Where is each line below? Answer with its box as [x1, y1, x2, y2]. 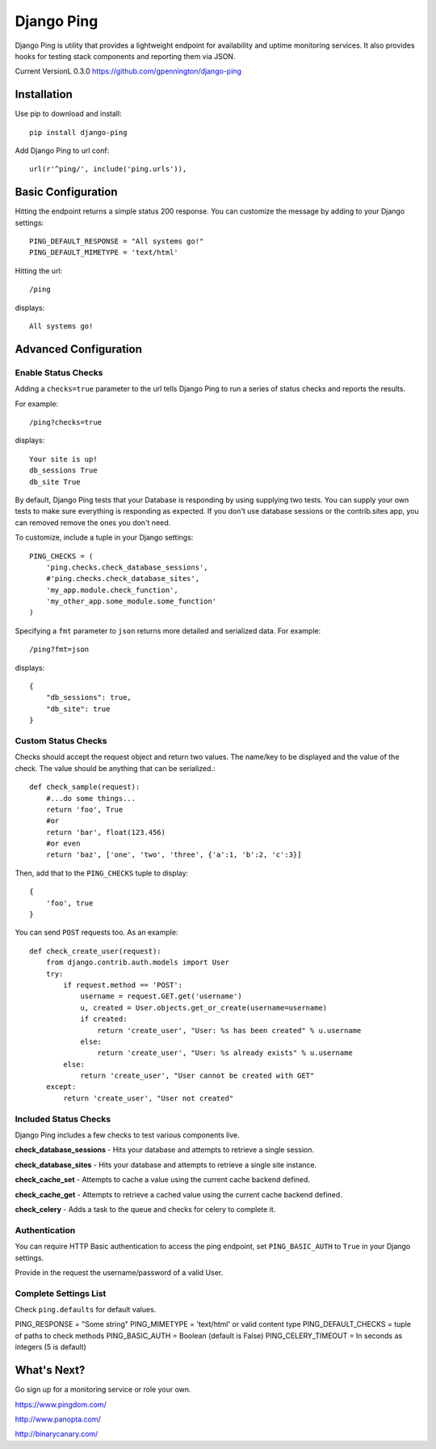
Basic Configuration [15, 185, 118, 199]
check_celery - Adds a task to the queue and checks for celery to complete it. [15, 1204, 276, 1214]
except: [45, 1083, 77, 1091]
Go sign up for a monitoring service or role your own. [15, 1384, 191, 1395]
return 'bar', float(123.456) [45, 828, 166, 837]
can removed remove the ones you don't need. [15, 518, 171, 527]
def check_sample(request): [29, 782, 140, 792]
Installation [15, 87, 73, 101]
